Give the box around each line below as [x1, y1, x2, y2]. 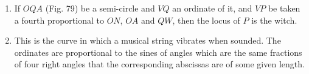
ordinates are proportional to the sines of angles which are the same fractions [14, 45, 302, 58]
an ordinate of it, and [172, 2, 252, 14]
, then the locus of [172, 13, 240, 26]
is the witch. [251, 13, 297, 26]
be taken [268, 2, 300, 14]
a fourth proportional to [14, 13, 104, 26]
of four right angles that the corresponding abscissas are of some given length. [14, 58, 305, 70]
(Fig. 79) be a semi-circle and [45, 2, 155, 14]
